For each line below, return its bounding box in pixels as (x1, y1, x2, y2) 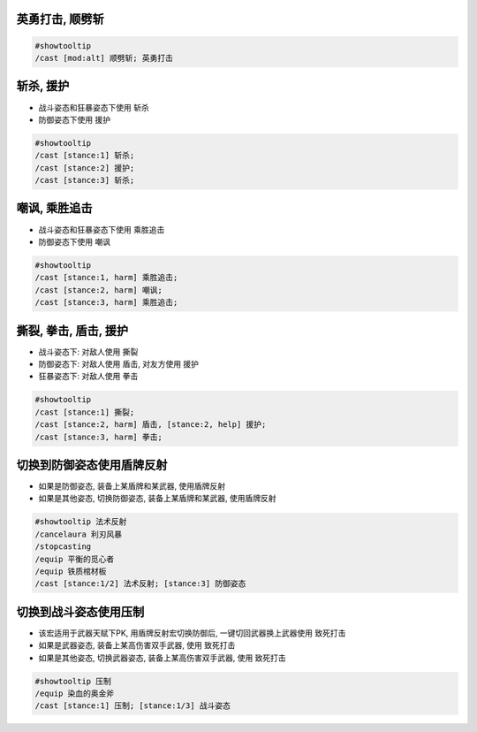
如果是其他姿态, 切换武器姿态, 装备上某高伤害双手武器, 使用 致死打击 (38, 652, 286, 663)
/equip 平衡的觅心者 (34, 553, 115, 564)
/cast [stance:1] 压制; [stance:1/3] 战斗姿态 (34, 701, 231, 711)
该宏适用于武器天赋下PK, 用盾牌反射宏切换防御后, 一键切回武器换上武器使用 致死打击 (38, 628, 346, 638)
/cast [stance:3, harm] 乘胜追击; (34, 297, 178, 308)
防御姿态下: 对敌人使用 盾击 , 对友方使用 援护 (38, 358, 199, 369)
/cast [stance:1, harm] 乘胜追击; (34, 272, 178, 283)
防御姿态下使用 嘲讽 (38, 236, 110, 247)
